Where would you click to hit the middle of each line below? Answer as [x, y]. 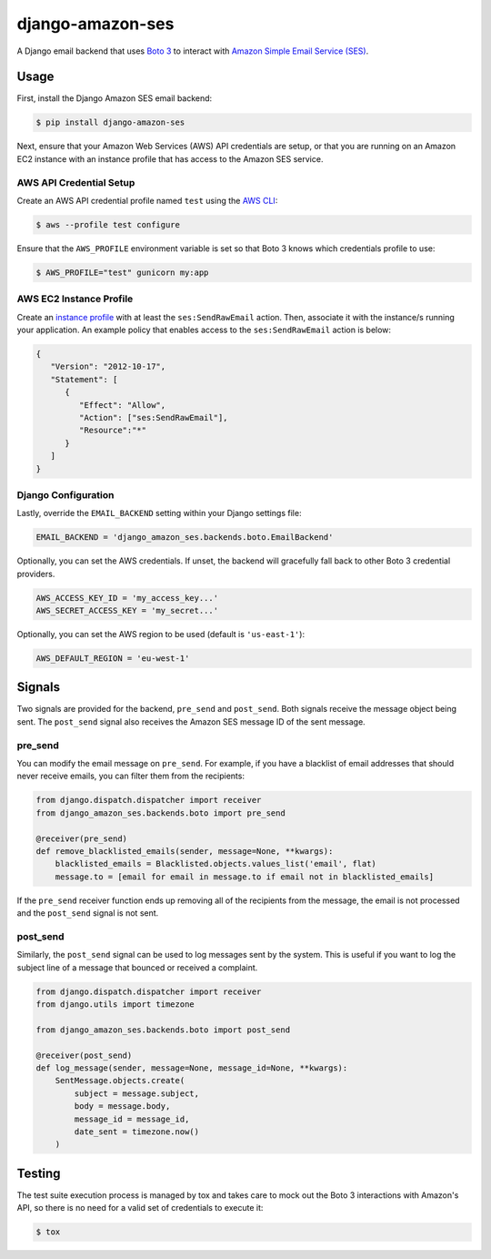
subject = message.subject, [137, 1093]
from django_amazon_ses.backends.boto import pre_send [160, 813]
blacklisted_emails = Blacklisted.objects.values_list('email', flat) [216, 864]
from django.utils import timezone [115, 1005]
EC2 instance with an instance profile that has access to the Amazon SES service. [170, 158]
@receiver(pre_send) [81, 838]
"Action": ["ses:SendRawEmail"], [153, 417]
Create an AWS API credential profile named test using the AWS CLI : [147, 200]
